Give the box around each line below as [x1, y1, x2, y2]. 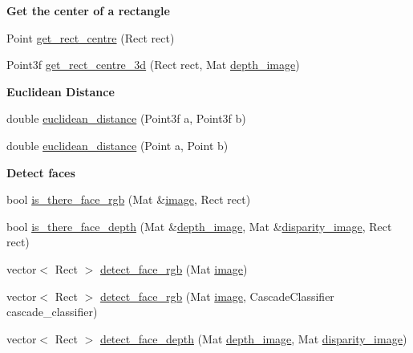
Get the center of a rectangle [6, 2, 170, 18]
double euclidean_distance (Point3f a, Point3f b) [6, 110, 246, 127]
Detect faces [6, 164, 75, 181]
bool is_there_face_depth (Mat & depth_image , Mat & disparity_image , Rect [6, 217, 392, 234]
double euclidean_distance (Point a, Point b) [6, 136, 229, 153]
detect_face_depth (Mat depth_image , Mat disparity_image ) [99, 330, 407, 347]
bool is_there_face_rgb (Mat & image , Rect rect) [6, 191, 251, 208]
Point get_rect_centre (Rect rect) [6, 29, 175, 46]
